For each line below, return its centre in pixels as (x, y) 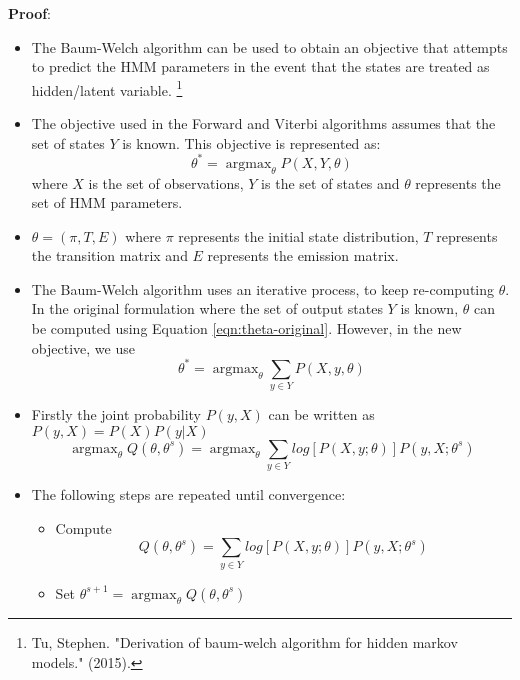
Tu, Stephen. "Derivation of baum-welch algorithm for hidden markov (244, 642)
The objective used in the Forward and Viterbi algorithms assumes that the (263, 123)
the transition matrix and (109, 255)
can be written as (321, 414)
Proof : (30, 13)
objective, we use (83, 347)
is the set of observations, (166, 182)
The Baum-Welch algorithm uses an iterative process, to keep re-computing (263, 288)
